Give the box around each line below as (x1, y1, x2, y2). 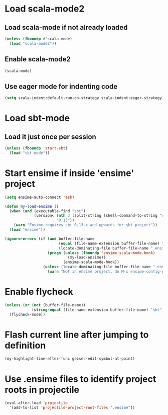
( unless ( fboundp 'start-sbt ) (5, 146, 68, 151)
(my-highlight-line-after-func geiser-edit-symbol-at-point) (5, 356, 135, 361)
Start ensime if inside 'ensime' (5, 168, 134, 179)
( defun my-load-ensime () (5, 204, 59, 209)
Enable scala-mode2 (5, 55, 71, 63)
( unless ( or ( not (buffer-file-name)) (5, 302, 86, 307)
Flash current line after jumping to (5, 329, 149, 340)
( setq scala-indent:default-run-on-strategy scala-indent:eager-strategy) (5, 96, 164, 101)
